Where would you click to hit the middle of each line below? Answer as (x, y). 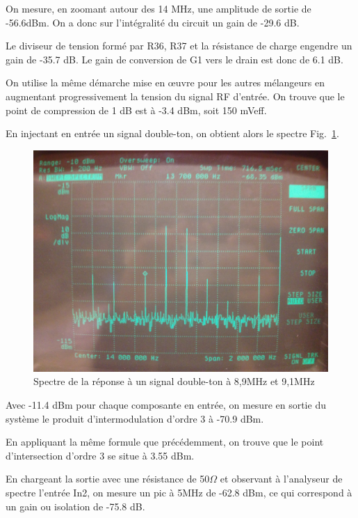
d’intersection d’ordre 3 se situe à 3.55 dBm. (100, 455)
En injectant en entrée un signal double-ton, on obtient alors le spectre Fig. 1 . (172, 133)
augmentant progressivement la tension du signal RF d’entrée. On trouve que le (175, 96)
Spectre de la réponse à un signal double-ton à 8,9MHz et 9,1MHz (174, 381)
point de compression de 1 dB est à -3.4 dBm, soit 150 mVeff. (136, 110)
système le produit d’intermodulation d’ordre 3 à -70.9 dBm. (135, 418)
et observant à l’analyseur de (281, 479)
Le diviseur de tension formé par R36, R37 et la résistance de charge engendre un (179, 46)
